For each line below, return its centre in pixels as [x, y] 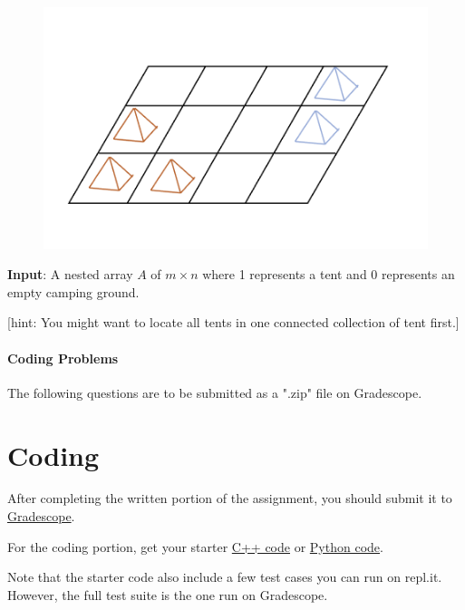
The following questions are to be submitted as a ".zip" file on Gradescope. [215, 392]
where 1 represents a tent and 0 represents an [329, 274]
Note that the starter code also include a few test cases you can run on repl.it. [225, 577]
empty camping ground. [73, 291]
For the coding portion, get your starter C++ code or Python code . [195, 546]
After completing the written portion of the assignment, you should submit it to [230, 498]
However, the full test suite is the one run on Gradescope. [168, 594]
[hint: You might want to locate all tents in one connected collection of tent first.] [233, 322]
